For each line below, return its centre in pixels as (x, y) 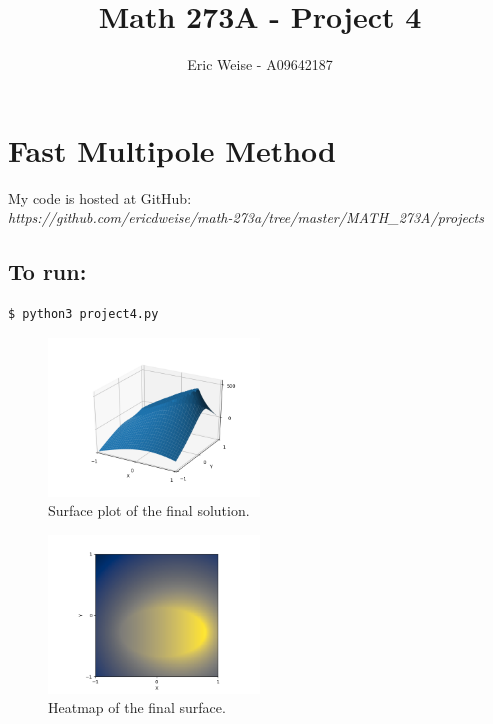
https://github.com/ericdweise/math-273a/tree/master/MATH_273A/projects (246, 217)
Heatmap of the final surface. (137, 707)
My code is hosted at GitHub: (100, 197)
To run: (47, 271)
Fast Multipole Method (172, 149)
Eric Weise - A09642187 (260, 64)
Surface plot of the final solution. (149, 510)
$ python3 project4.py (83, 314)
